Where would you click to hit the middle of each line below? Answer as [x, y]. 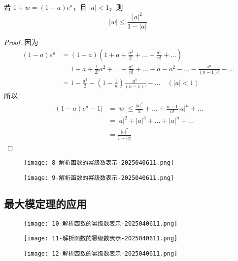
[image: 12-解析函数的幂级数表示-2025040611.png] [101, 254]
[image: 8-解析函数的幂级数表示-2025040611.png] [99, 163]
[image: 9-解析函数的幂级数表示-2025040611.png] [99, 178]
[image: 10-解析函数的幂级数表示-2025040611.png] [101, 223]
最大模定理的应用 [45, 203]
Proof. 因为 [21, 42]
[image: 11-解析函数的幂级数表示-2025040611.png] [101, 239]
